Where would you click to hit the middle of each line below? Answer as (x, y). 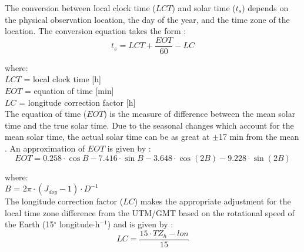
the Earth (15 (29, 224)
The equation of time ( (46, 114)
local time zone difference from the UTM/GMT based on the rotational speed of (150, 212)
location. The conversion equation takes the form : (96, 31)
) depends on (265, 8)
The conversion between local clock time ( (80, 8)
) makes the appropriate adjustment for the (213, 201)
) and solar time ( (204, 8)
